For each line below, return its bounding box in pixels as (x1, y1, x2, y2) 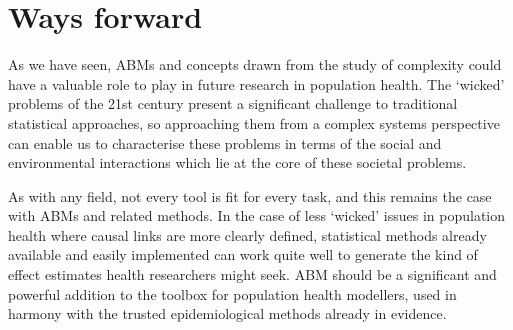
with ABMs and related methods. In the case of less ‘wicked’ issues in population (8, 205, 506, 226)
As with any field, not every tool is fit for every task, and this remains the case (8, 185, 492, 206)
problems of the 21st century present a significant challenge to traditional (8, 93, 458, 114)
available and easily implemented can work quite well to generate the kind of (8, 244, 478, 265)
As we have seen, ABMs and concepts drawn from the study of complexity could (8, 54, 502, 75)
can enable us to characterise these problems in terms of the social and (8, 132, 442, 153)
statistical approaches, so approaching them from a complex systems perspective (8, 112, 500, 133)
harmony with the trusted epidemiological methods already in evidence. (8, 303, 447, 324)
